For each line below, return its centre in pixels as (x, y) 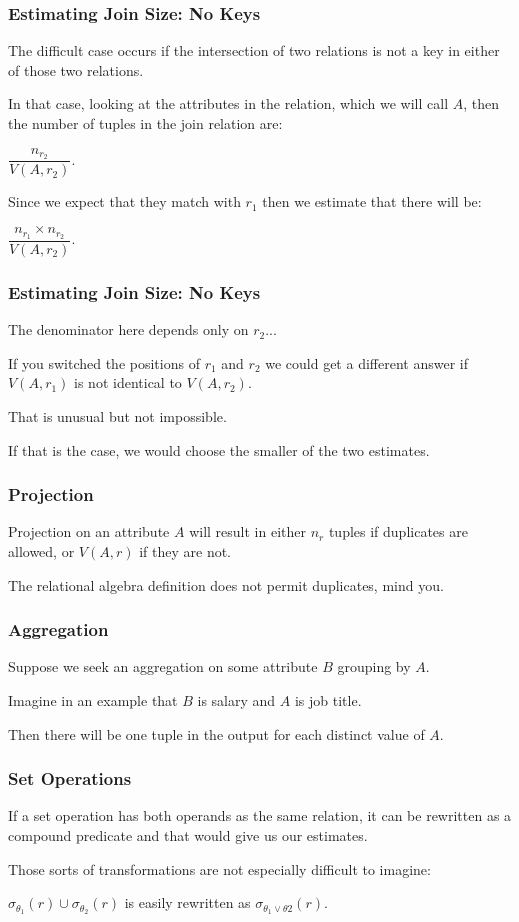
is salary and (236, 699)
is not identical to (128, 382)
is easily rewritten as (187, 902)
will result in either (247, 531)
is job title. (328, 699)
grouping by (374, 666)
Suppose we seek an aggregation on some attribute (163, 666)
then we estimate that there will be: (372, 201)
